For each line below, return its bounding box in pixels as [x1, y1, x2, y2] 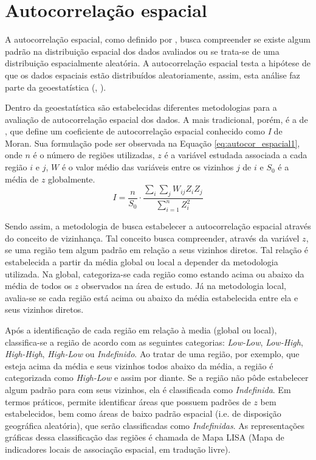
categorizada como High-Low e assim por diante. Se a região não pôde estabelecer [5, 371, 309, 384]
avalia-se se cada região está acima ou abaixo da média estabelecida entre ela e [5, 291, 298, 304]
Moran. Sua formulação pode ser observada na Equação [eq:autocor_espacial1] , [5, 136, 300, 149]
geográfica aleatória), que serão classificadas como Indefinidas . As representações [5, 419, 305, 431]
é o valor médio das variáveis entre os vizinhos [61, 161, 234, 173]
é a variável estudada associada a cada [164, 148, 307, 161]
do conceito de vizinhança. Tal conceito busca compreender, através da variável [5, 231, 300, 244]
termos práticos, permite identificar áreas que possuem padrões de [5, 395, 251, 408]
